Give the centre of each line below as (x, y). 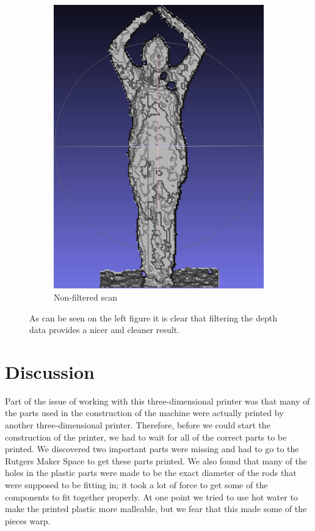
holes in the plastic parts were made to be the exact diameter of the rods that (151, 473)
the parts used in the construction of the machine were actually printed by (144, 413)
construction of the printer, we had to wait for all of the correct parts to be (146, 437)
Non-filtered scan (85, 297)
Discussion (50, 371)
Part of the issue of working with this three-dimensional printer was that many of (157, 401)
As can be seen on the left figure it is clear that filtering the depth (153, 317)
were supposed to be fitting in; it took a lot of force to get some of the (136, 485)
